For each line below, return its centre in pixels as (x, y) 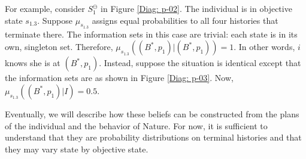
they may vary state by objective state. (77, 149)
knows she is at (33, 63)
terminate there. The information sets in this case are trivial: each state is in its (151, 34)
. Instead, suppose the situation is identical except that (200, 63)
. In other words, (264, 47)
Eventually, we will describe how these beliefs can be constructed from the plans (152, 113)
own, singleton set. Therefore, (59, 47)
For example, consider (45, 8)
